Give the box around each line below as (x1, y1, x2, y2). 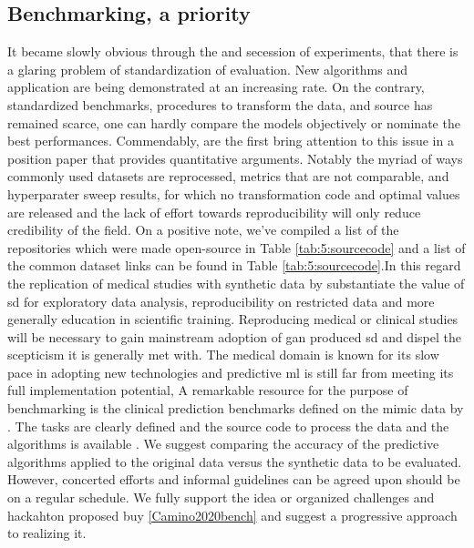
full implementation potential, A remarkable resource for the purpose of (7, 381, 408, 400)
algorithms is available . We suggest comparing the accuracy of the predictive (7, 434, 439, 453)
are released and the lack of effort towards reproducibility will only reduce (7, 202, 421, 221)
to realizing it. (7, 523, 87, 543)
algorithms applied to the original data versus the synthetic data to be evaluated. (7, 452, 462, 471)
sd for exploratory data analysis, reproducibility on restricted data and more (7, 291, 435, 310)
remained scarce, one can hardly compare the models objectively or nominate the (7, 113, 460, 132)
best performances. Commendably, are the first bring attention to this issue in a (7, 131, 454, 150)
